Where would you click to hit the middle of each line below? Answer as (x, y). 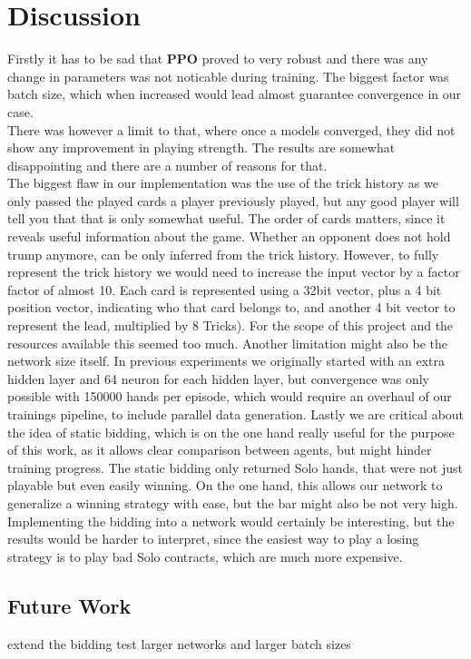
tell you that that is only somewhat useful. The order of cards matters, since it (226, 218)
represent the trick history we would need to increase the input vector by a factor (234, 272)
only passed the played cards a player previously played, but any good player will (233, 200)
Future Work (69, 605)
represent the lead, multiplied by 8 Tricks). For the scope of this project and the (231, 325)
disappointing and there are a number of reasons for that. (167, 165)
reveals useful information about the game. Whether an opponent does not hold (229, 236)
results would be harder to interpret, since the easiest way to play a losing (213, 539)
